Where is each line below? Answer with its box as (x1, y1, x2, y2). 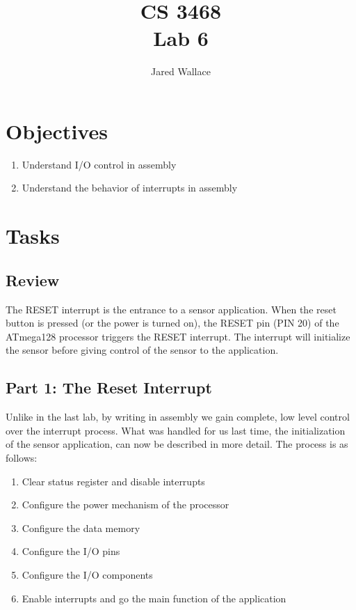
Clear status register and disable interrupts (22, 474, 205, 488)
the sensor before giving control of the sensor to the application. (6, 343, 279, 357)
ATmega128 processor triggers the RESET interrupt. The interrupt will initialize (6, 329, 350, 343)
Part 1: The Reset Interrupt (6, 377, 212, 398)
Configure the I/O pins (22, 544, 120, 558)
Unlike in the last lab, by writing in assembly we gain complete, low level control (6, 409, 350, 424)
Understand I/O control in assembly (22, 157, 177, 171)
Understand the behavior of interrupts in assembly (22, 180, 238, 195)
